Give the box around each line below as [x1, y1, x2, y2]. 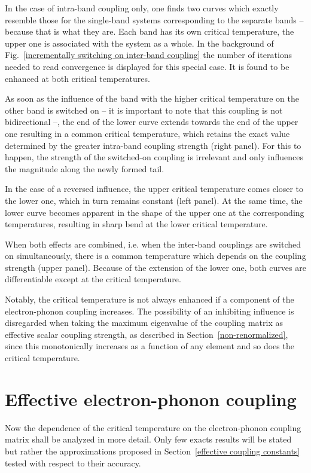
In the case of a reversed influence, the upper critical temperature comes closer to [5, 182, 304, 195]
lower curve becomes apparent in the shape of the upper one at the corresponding [5, 206, 304, 218]
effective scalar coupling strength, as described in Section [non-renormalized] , [5, 328, 288, 340]
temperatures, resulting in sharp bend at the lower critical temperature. [5, 218, 268, 230]
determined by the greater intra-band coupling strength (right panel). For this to [5, 139, 301, 151]
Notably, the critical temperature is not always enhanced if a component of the [5, 293, 294, 306]
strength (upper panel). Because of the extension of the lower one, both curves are [5, 261, 306, 273]
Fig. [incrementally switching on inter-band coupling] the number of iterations [5, 48, 292, 61]
